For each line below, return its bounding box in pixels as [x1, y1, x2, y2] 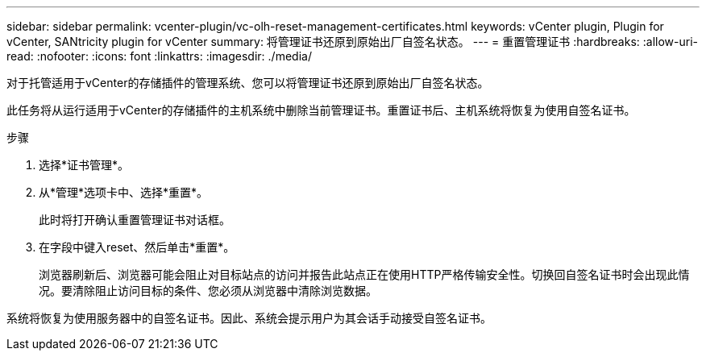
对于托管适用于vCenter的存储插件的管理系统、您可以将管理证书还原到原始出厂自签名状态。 [6, 76, 489, 89]
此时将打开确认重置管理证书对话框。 [39, 213, 230, 226]
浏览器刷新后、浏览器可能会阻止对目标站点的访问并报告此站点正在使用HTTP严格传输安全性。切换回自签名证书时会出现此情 [39, 268, 690, 281]
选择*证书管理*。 [39, 158, 130, 172]
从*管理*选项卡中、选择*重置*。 [39, 185, 209, 199]
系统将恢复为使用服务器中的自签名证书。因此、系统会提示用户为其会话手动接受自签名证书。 [6, 311, 492, 325]
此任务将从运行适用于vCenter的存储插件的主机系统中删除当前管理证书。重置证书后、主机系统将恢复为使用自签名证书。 [6, 103, 636, 117]
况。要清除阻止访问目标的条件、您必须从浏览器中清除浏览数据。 [39, 284, 377, 297]
